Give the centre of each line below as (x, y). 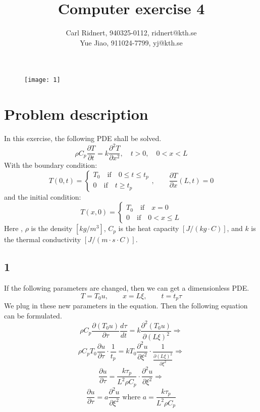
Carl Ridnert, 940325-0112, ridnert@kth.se (131, 33)
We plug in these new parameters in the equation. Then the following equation (126, 306)
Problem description (76, 114)
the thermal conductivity (43, 239)
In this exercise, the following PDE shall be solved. (83, 138)
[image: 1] (42, 80)
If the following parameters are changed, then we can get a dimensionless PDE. (127, 288)
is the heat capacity (149, 228)
